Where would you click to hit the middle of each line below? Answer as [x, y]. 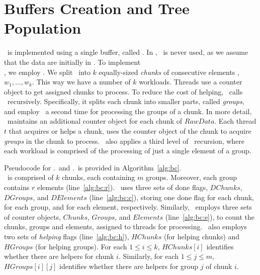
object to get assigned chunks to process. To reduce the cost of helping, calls [123, 91]
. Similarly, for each [149, 256]
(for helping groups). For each [81, 246]
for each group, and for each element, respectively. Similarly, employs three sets [128, 207]
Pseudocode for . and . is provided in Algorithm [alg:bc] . [93, 167]
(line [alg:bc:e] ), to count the [210, 216]
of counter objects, [32, 216]
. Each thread [235, 121]
